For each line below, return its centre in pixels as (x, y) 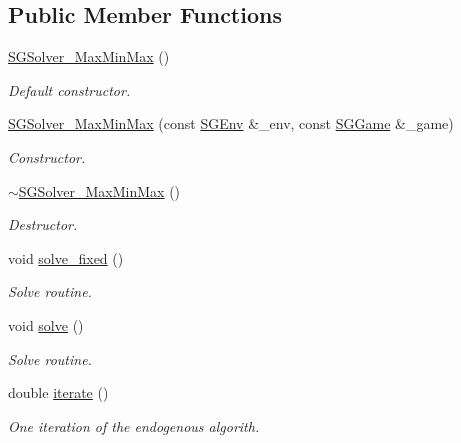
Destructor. (43, 224)
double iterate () (58, 392)
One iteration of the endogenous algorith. (134, 425)
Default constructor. (69, 89)
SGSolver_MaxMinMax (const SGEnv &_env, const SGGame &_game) (231, 123)
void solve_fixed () (66, 257)
